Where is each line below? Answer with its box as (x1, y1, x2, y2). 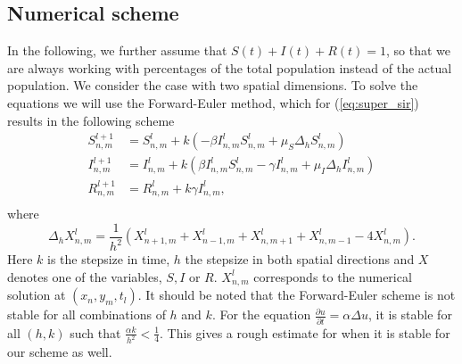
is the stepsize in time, (47, 250, 170, 269)
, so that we (385, 41, 450, 60)
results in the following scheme (7, 111, 175, 129)
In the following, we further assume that (7, 41, 227, 60)
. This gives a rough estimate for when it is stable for (160, 323, 450, 342)
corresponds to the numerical (253, 267, 412, 285)
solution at (7, 285, 66, 304)
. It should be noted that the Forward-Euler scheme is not (137, 285, 456, 304)
